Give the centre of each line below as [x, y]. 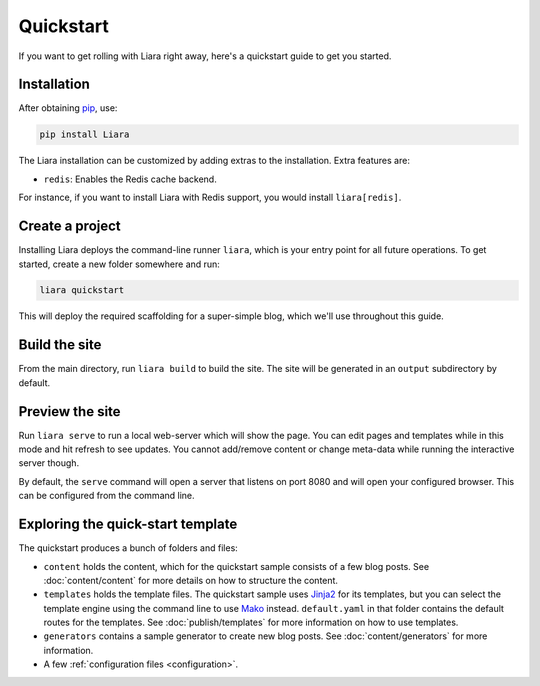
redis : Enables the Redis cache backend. [130, 179]
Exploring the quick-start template [128, 524]
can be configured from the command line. [106, 496]
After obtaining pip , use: [68, 108]
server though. [49, 463]
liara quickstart [82, 290]
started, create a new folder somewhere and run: [119, 264]
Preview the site [69, 411]
